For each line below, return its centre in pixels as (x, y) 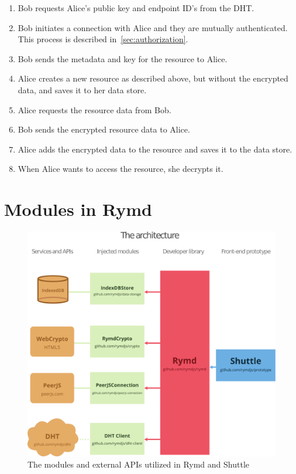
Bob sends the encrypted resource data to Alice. (104, 129)
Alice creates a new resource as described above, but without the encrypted (153, 78)
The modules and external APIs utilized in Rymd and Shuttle (138, 464)
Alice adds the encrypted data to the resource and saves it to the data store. (155, 149)
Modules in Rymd (78, 209)
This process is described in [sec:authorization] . (103, 39)
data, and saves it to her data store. (82, 89)
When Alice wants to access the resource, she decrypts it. (121, 169)
